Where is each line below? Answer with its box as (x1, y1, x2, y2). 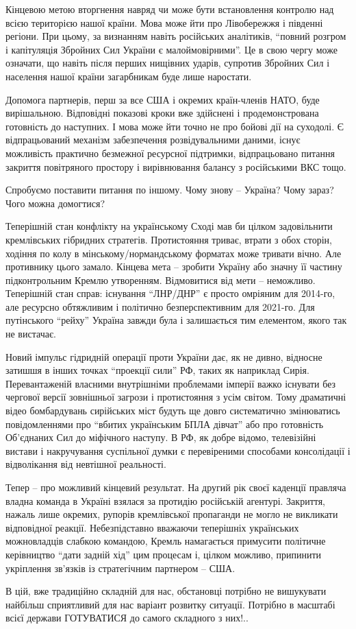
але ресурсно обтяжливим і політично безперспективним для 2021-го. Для (5, 299, 315, 313)
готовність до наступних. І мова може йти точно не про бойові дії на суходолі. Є (5, 119, 344, 133)
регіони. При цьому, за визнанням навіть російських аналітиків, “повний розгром (5, 29, 346, 43)
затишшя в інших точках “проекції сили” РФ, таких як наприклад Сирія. (5, 363, 309, 377)
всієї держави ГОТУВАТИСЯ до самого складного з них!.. (5, 610, 249, 625)
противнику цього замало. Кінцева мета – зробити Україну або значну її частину (5, 259, 342, 274)
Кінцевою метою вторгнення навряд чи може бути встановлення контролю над (5, 2, 334, 16)
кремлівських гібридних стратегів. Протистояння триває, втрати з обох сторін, (5, 232, 332, 246)
